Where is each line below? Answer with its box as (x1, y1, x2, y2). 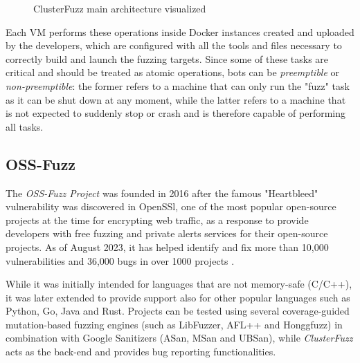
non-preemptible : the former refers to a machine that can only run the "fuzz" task (6, 78, 350, 93)
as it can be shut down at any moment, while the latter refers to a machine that (6, 92, 346, 106)
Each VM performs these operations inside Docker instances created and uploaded (6, 24, 354, 39)
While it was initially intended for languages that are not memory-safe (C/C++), (6, 277, 352, 291)
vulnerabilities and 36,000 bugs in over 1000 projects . (6, 253, 235, 268)
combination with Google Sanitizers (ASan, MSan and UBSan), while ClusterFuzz (6, 331, 353, 345)
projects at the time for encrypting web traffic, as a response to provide (6, 212, 309, 227)
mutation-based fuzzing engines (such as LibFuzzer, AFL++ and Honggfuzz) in (6, 317, 343, 331)
